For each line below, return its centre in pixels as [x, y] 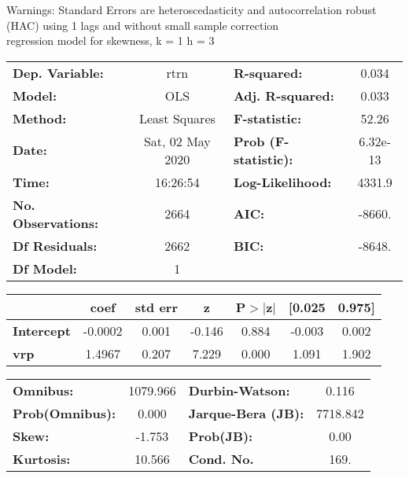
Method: [40, 118]
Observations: [56, 222]
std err [156, 307]
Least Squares [177, 118]
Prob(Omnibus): [64, 413]
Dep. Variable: [58, 72]
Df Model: [45, 268]
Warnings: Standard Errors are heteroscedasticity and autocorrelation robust [192, 9]
